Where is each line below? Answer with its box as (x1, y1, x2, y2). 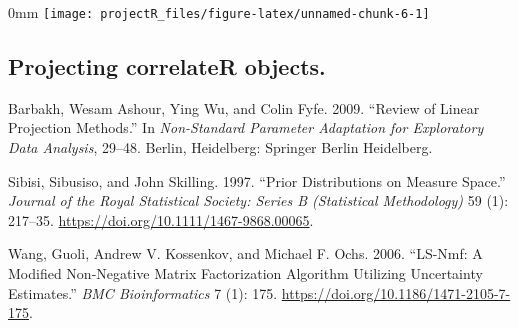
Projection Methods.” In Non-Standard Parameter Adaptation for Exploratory (8, 117, 484, 138)
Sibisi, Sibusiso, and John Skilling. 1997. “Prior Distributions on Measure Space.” (8, 170, 506, 191)
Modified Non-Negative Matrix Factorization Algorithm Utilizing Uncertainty (8, 263, 483, 284)
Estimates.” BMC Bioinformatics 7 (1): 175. (8, 282, 278, 303)
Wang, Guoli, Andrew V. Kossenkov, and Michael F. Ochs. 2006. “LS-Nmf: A (8, 243, 483, 264)
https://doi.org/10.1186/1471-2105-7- (281, 282, 511, 303)
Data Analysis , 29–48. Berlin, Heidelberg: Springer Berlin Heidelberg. (8, 137, 433, 158)
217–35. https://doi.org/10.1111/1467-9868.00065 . (8, 209, 314, 230)
